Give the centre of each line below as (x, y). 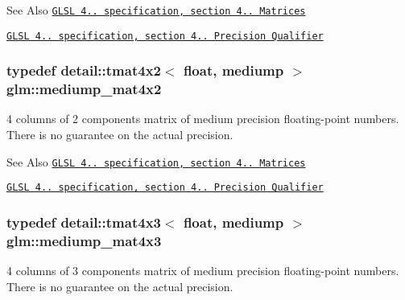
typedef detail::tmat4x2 (84, 70)
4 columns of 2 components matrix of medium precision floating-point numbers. (203, 119)
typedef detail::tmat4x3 (84, 222)
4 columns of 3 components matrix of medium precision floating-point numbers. (203, 271)
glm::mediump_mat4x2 (84, 89)
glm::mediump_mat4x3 (84, 240)
